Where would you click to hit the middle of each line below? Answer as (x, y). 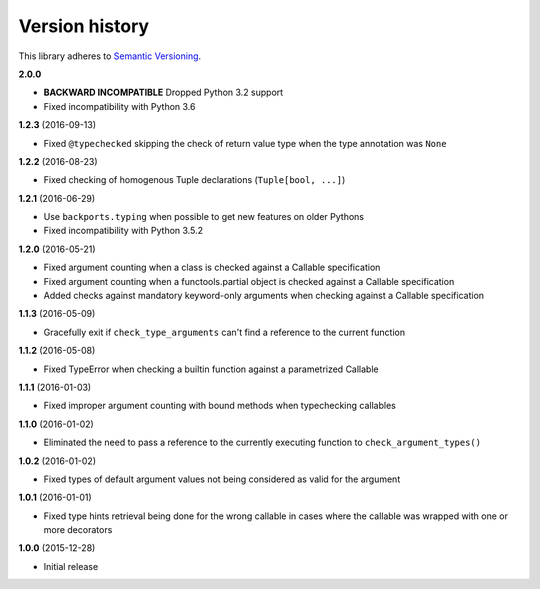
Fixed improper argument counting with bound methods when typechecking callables (220, 406)
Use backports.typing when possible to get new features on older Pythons (204, 217)
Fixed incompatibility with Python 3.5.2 (123, 231)
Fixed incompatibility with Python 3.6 (119, 106)
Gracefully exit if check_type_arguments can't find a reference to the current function (224, 332)
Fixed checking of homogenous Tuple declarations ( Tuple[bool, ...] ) (194, 180)
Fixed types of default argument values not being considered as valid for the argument (222, 479)
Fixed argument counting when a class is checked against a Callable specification (212, 267)
